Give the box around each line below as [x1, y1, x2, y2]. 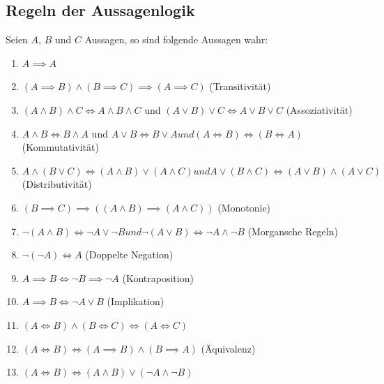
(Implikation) [107, 294, 164, 309]
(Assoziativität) [286, 102, 353, 117]
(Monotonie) [217, 200, 271, 214]
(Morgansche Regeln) [247, 223, 338, 238]
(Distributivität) [22, 177, 92, 191]
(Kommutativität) [22, 140, 99, 154]
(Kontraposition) [122, 270, 194, 285]
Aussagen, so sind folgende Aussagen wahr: [84, 32, 268, 47]
